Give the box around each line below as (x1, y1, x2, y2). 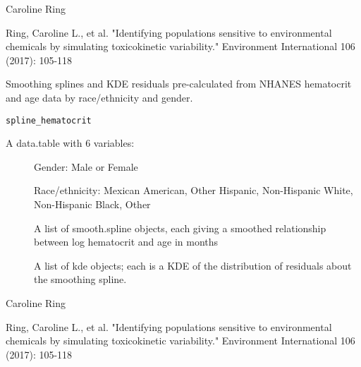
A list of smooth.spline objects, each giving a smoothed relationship (34, 220, 326, 235)
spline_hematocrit (6, 115, 92, 126)
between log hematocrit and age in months (34, 234, 219, 249)
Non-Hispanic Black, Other (34, 197, 151, 211)
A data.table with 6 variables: (6, 136, 135, 150)
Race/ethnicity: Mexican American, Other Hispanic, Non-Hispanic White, (34, 183, 353, 198)
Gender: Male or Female (34, 159, 138, 174)
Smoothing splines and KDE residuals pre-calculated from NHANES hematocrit (6, 76, 352, 91)
